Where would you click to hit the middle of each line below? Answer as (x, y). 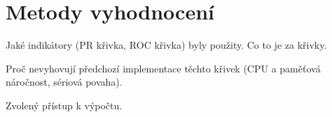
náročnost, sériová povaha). (64, 82)
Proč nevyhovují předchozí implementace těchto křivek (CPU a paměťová (163, 68)
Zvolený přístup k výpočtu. (64, 105)
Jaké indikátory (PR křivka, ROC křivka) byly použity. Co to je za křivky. (166, 45)
